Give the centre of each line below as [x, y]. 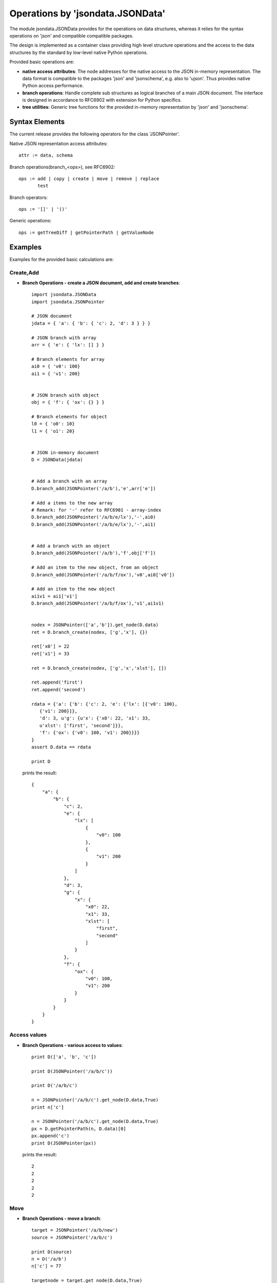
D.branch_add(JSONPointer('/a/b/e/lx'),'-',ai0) [94, 517]
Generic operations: [31, 221]
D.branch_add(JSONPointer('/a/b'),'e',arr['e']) [94, 488]
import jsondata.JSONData [64, 295]
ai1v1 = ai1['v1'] [55, 596]
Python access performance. [53, 86]
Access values [28, 1035]
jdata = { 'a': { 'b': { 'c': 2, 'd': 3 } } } [91, 323]
